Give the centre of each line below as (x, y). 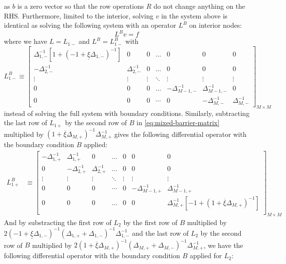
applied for (206, 255)
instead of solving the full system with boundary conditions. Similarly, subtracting (127, 113)
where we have (26, 41)
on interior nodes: (216, 25)
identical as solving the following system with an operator (90, 25)
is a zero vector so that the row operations (81, 6)
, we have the (223, 245)
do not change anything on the (200, 6)
